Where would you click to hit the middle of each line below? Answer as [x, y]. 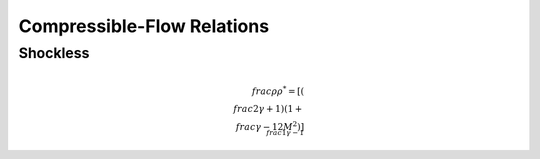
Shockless [54, 53]
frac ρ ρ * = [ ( [278, 90]
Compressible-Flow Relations [144, 26]
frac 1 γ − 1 [285, 133]
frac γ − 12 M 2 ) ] [270, 125]
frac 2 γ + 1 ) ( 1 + [268, 108]
